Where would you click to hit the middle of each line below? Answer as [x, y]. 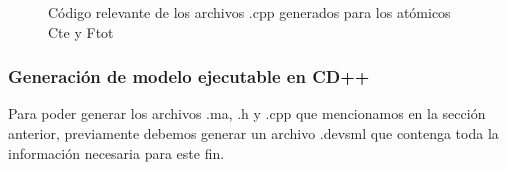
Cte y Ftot [81, 31]
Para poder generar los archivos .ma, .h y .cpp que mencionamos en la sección [247, 113]
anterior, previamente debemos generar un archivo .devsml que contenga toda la [253, 133]
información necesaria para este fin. [116, 152]
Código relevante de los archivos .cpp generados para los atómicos [249, 12]
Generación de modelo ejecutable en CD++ [189, 76]
